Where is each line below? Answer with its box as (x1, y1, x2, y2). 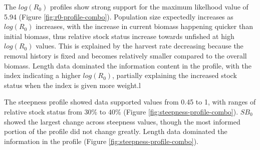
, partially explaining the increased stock (112, 70, 237, 80)
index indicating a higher (4, 70, 81, 80)
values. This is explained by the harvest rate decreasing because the (36, 40, 243, 51)
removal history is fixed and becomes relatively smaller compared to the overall (4, 50, 247, 60)
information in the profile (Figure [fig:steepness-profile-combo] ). (4, 135, 198, 146)
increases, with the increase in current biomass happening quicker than (36, 21, 253, 31)
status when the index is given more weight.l (4, 79, 141, 90)
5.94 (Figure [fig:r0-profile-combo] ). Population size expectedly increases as (4, 11, 233, 21)
